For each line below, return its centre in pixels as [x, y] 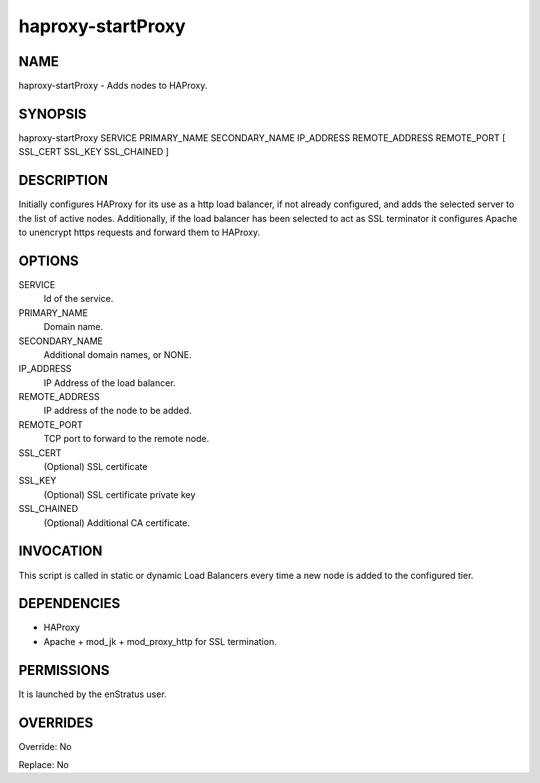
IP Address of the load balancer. [109, 382]
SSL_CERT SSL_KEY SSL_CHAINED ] [94, 152]
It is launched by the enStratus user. [92, 694]
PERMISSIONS [64, 670]
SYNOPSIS [52, 113]
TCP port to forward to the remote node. [126, 439]
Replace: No [43, 764]
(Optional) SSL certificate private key [119, 494]
